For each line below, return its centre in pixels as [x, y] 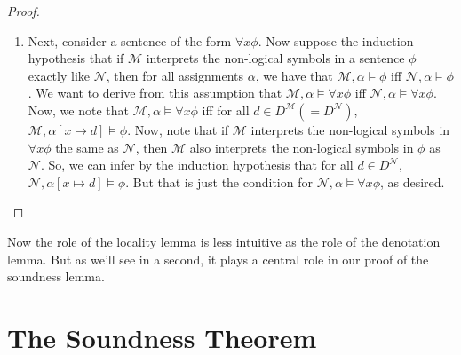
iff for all [226, 110]
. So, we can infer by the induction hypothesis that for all [197, 165]
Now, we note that [78, 110]
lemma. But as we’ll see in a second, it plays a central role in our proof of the [218, 259]
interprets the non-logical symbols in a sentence [275, 58]
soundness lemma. [56, 276]
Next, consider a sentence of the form [130, 40]
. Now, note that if [178, 129]
